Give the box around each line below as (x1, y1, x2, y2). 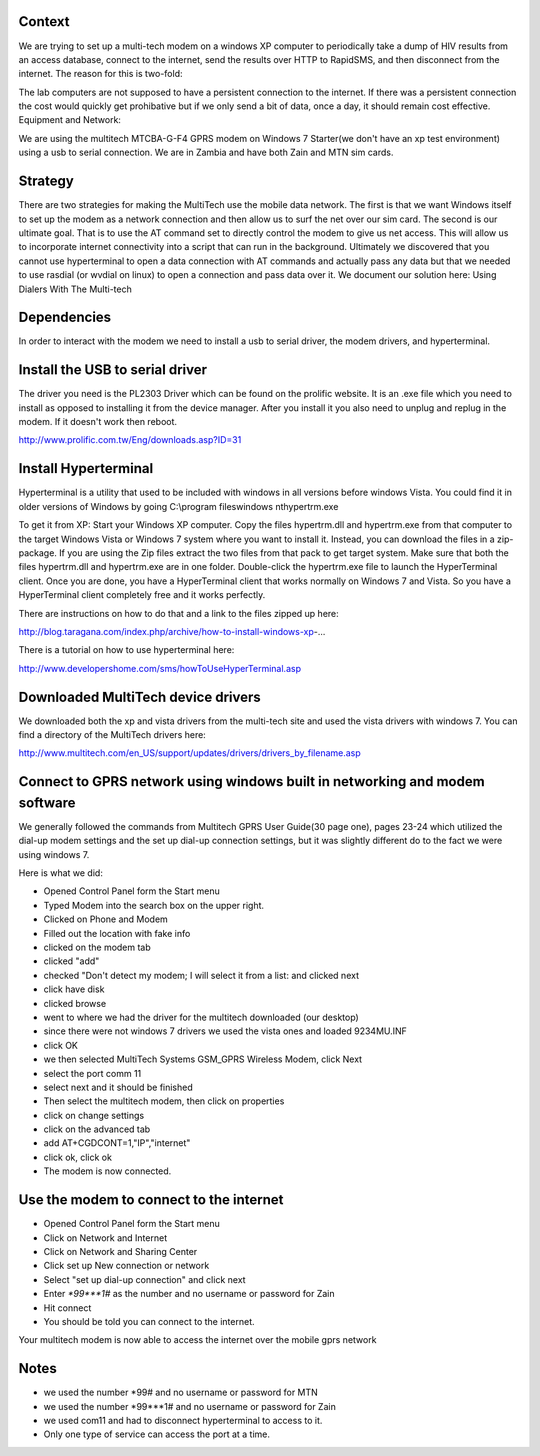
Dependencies (18, 309, 112, 326)
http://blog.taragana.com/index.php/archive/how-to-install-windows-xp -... (18, 625, 326, 637)
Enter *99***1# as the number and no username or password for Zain (43, 1288, 335, 1300)
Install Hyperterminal (18, 460, 154, 477)
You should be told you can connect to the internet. (43, 1315, 255, 1327)
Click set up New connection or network (43, 1260, 210, 1272)
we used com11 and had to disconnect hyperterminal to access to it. (43, 1414, 323, 1426)
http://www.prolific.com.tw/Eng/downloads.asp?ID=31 (18, 434, 242, 446)
